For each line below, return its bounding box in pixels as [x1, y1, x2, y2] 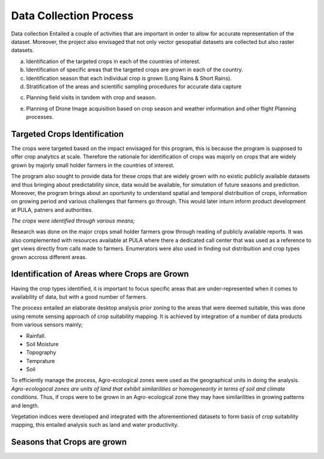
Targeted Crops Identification [11, 129, 124, 139]
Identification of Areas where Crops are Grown [11, 269, 189, 279]
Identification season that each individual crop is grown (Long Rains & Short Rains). [26, 74, 232, 82]
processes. [26, 113, 54, 121]
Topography [26, 349, 56, 356]
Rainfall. [26, 332, 46, 339]
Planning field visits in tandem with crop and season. [26, 94, 157, 101]
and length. [11, 402, 39, 409]
